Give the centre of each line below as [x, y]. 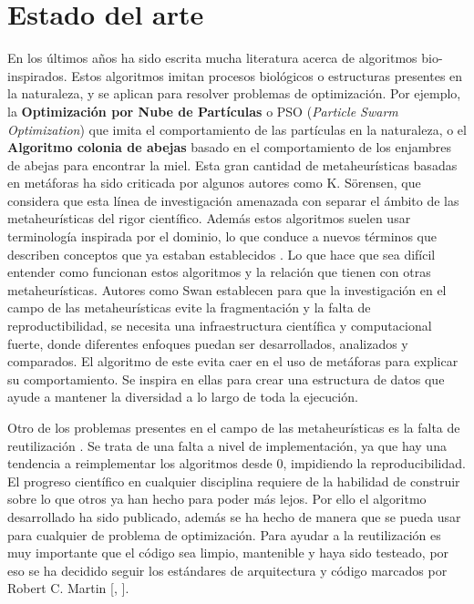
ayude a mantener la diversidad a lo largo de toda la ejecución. [183, 397]
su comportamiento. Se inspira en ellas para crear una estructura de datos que [226, 379]
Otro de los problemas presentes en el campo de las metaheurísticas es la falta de [234, 427]
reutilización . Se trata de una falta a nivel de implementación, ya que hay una [227, 445]
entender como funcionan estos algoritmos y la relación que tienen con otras [219, 272]
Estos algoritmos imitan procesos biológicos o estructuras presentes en [267, 75]
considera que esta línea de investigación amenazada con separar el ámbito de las [233, 200]
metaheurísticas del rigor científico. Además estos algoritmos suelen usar [209, 218]
